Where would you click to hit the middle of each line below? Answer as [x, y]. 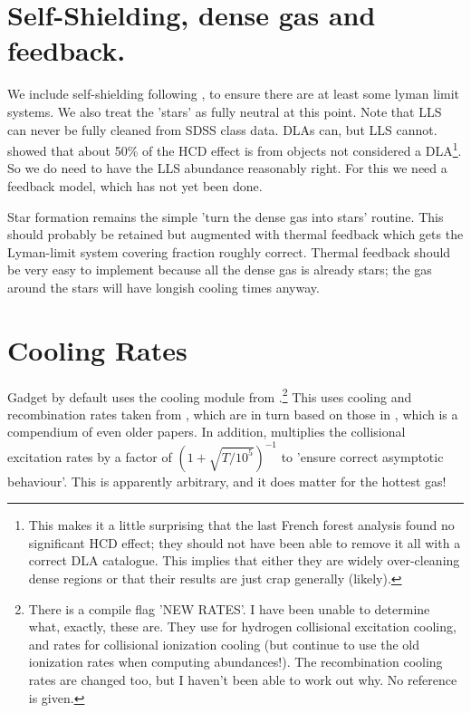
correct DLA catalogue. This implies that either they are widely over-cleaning [244, 560]
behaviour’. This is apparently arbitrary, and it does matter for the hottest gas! [227, 481]
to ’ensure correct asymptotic [362, 456]
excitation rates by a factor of [90, 456]
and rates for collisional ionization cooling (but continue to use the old [224, 644]
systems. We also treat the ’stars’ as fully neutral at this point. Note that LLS [225, 111]
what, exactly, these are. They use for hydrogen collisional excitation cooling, [242, 626]
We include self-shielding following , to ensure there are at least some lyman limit [234, 94]
